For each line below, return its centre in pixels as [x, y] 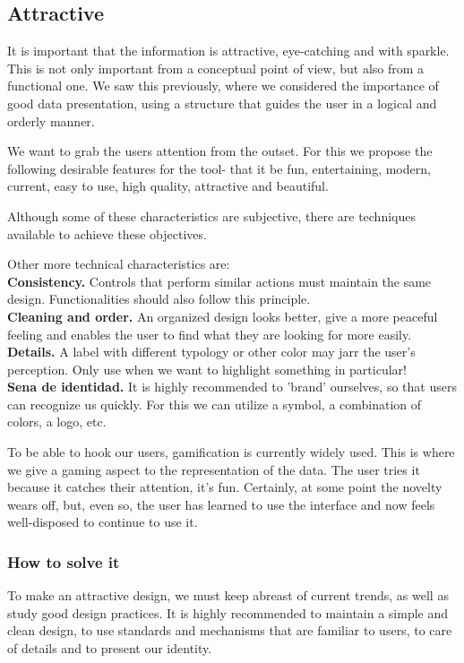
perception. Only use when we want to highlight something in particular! [207, 369]
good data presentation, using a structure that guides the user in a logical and [222, 103]
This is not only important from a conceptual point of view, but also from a [216, 68]
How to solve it [64, 561]
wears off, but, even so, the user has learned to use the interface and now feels [221, 504]
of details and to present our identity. [110, 648]
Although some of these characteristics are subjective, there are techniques [211, 215]
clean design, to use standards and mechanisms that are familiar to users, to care [230, 630]
